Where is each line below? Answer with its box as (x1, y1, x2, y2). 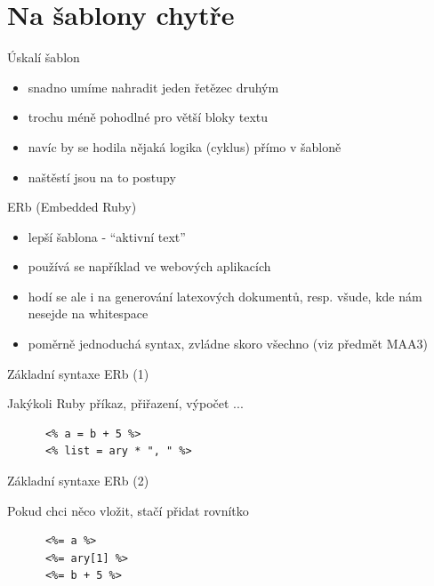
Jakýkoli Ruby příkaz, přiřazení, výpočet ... (7, 394, 244, 413)
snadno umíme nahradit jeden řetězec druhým (28, 77, 279, 96)
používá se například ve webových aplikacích (28, 257, 271, 276)
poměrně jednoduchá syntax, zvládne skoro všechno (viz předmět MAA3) (28, 334, 428, 353)
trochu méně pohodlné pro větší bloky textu (28, 108, 269, 126)
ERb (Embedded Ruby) (7, 197, 137, 216)
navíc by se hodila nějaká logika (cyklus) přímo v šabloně (28, 137, 342, 156)
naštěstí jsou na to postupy (28, 167, 176, 186)
